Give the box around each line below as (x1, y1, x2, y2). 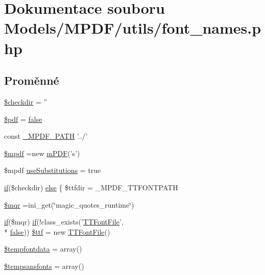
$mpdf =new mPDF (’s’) (4, 147, 80, 158)
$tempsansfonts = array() (4, 260, 84, 271)
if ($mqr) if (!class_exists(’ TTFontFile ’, (4, 216, 124, 227)
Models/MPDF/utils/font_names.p (4, 17, 261, 38)
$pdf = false (4, 113, 42, 124)
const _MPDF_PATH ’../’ (4, 131, 88, 141)
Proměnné (4, 72, 59, 88)
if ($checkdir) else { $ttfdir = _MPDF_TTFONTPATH (4, 182, 178, 192)
